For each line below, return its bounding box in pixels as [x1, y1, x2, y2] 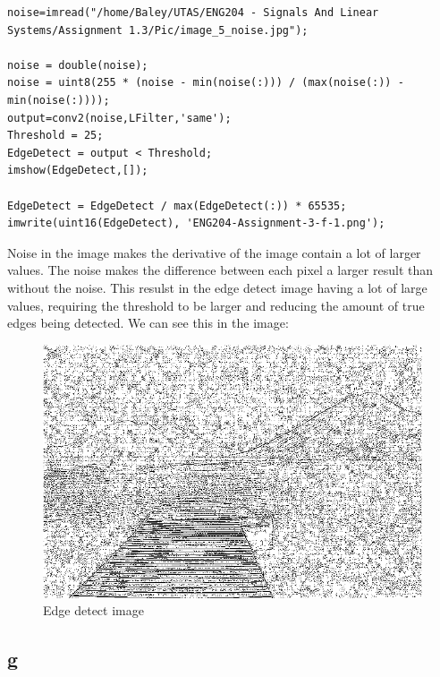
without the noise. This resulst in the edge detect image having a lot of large [7, 278, 427, 296]
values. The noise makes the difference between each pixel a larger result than [7, 261, 433, 279]
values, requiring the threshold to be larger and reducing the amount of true [7, 296, 425, 314]
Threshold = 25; [7, 129, 104, 142]
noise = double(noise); [7, 58, 148, 72]
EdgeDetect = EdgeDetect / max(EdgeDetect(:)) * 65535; [7, 199, 347, 212]
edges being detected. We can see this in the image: [7, 313, 289, 332]
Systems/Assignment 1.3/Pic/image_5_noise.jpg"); [7, 23, 309, 37]
